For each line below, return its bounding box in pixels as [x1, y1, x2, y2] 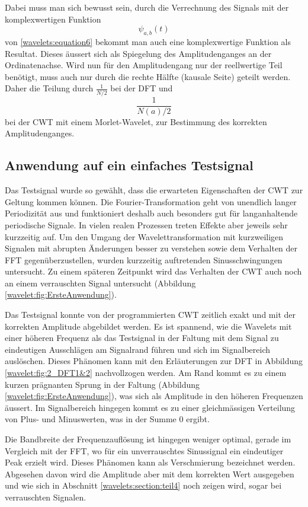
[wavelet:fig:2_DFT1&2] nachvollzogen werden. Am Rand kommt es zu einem [5, 366, 287, 379]
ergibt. [186, 413, 210, 425]
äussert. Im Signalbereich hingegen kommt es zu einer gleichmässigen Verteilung [5, 401, 296, 413]
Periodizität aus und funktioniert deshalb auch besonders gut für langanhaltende [5, 207, 298, 219]
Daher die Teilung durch [5, 82, 94, 94]
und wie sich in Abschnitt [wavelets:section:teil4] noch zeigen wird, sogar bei [5, 479, 282, 492]
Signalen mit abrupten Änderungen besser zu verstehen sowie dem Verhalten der [5, 242, 298, 254]
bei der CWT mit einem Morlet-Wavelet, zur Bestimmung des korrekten [5, 115, 267, 127]
